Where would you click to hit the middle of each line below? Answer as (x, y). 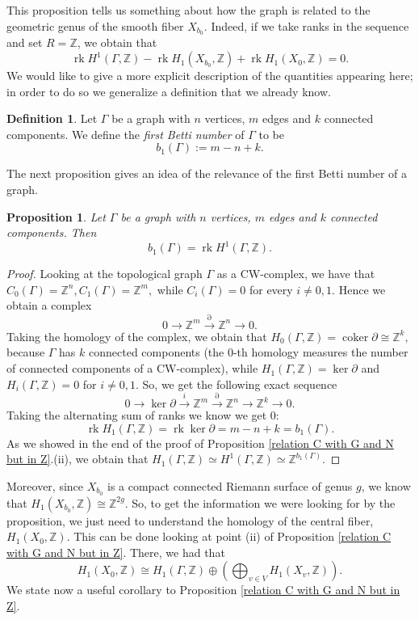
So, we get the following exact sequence (240, 384)
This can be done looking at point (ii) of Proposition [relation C (233, 536)
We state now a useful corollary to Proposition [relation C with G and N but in (203, 590)
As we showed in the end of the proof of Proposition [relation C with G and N (200, 443)
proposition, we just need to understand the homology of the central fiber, (190, 520)
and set (25, 42)
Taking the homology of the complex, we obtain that (137, 336)
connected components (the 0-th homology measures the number (249, 352)
